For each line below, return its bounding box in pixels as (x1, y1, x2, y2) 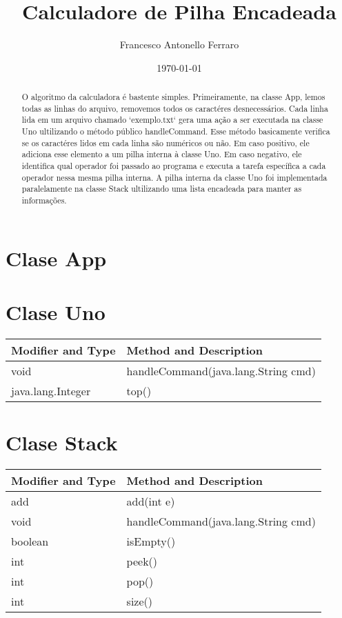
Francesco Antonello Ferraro (119, 37, 239, 52)
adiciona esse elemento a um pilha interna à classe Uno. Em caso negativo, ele (21, 148, 302, 160)
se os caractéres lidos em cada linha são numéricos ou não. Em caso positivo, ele (21, 137, 310, 148)
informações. (21, 195, 67, 206)
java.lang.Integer (11, 382, 91, 399)
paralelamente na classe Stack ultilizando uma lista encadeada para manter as (21, 183, 302, 195)
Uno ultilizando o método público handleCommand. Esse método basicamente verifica (21, 126, 330, 137)
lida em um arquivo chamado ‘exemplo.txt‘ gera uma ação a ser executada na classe (21, 114, 323, 126)
